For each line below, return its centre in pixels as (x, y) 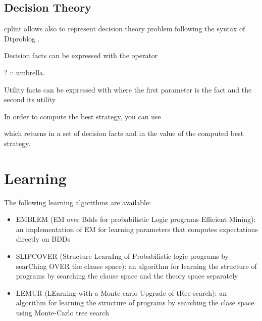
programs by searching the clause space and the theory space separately (127, 276)
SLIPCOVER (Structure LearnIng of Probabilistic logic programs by (122, 256)
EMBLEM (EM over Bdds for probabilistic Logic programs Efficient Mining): (136, 219)
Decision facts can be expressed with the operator (81, 55)
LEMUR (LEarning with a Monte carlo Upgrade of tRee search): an (121, 292)
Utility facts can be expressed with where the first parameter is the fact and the (128, 89)
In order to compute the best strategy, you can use (83, 116)
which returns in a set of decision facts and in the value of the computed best (124, 133)
